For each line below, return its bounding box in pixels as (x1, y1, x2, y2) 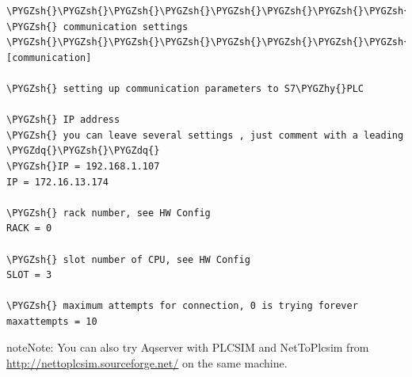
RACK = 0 (6, 223, 52, 234)
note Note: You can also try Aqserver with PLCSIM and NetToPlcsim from (6, 339, 369, 356)
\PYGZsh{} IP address (6, 114, 120, 126)
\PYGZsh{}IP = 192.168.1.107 (6, 160, 160, 172)
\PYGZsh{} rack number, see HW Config (6, 207, 211, 219)
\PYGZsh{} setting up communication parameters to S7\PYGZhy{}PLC (6, 82, 364, 94)
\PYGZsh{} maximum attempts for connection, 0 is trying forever (6, 300, 358, 312)
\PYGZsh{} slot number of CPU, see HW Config (6, 253, 250, 265)
